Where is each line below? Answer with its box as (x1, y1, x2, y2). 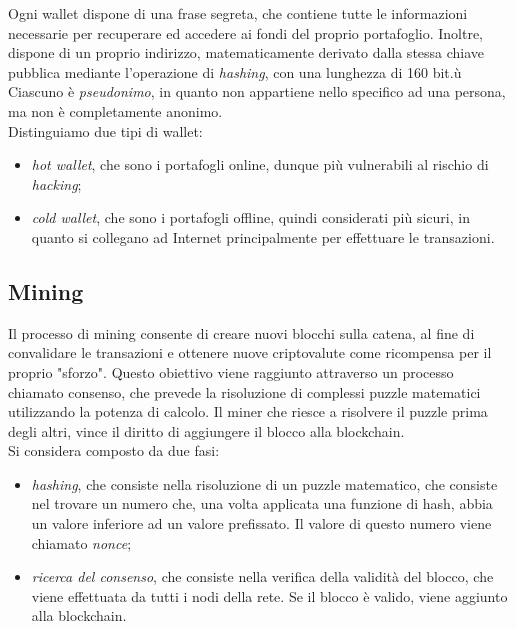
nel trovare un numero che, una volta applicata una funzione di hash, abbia (31, 493, 493, 514)
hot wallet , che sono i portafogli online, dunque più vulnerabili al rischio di (31, 154, 489, 175)
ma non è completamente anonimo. (8, 100, 223, 121)
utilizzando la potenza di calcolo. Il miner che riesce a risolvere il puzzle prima (8, 401, 488, 422)
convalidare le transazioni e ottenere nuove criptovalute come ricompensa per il (8, 342, 492, 363)
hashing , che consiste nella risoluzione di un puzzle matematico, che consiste (31, 473, 498, 494)
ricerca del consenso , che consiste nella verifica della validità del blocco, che (31, 566, 494, 587)
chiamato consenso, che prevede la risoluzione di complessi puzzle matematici (8, 381, 481, 402)
